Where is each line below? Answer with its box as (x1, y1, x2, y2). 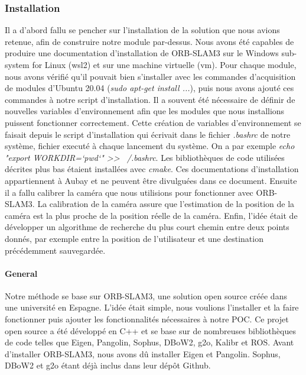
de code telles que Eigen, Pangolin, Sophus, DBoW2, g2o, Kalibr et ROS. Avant (5, 336, 294, 348)
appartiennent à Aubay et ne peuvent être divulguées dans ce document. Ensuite (5, 174, 297, 186)
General (5, 267, 38, 279)
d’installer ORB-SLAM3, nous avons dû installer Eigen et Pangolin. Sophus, (5, 347, 281, 360)
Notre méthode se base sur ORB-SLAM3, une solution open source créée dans (5, 289, 287, 302)
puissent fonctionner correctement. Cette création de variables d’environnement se (5, 116, 301, 128)
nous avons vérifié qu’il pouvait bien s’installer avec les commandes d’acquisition (5, 70, 296, 82)
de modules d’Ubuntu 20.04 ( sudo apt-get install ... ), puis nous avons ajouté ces (5, 82, 294, 94)
